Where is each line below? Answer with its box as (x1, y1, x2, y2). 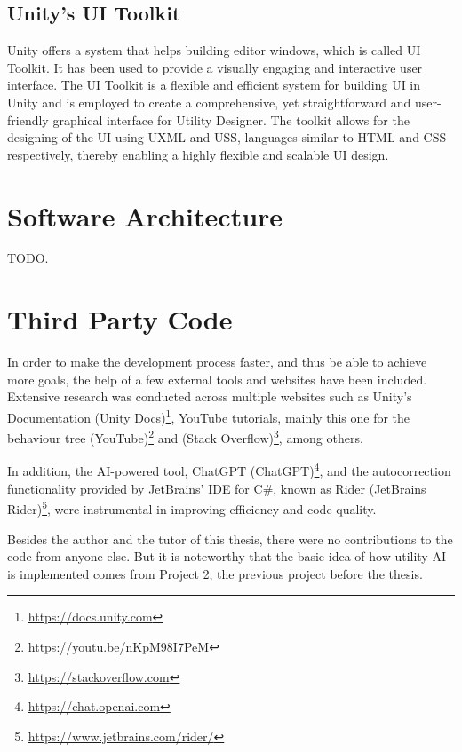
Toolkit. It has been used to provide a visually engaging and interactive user (7, 58, 423, 76)
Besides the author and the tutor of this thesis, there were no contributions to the (7, 529, 453, 548)
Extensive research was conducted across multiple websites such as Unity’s (7, 387, 412, 406)
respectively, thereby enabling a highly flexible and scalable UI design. (7, 145, 389, 163)
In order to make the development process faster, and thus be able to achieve (7, 352, 427, 371)
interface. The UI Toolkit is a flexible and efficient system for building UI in (7, 75, 421, 94)
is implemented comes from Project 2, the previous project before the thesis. (7, 564, 423, 582)
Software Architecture (7, 197, 283, 234)
